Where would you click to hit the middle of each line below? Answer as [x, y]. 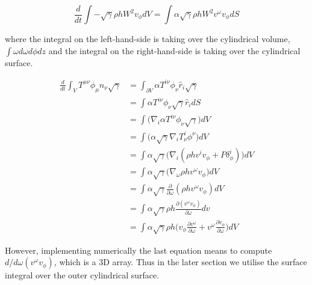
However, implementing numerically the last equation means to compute [139, 250]
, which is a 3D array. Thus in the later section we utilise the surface [180, 262]
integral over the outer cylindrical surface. [82, 275]
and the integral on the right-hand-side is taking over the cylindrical [174, 50]
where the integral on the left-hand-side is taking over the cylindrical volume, [148, 38]
